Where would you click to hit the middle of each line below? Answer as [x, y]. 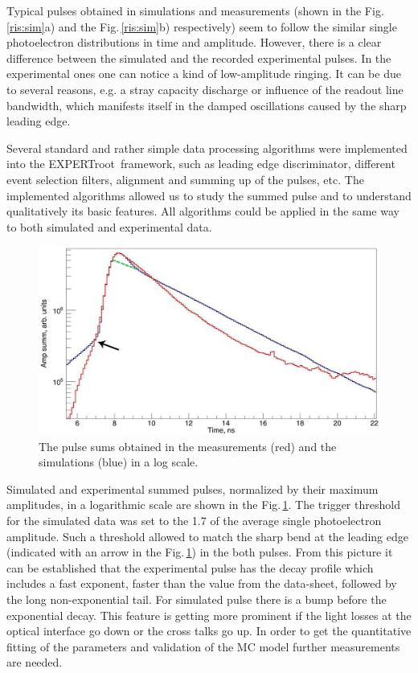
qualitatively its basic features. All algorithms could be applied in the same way [203, 211]
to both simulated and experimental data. [109, 226]
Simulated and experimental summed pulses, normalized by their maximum [193, 488]
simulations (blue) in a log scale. [119, 462]
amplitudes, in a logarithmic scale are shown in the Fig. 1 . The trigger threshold [203, 505]
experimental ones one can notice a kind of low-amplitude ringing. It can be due [204, 74]
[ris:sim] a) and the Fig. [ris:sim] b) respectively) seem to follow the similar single [202, 26]
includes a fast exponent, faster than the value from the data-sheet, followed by [202, 583]
